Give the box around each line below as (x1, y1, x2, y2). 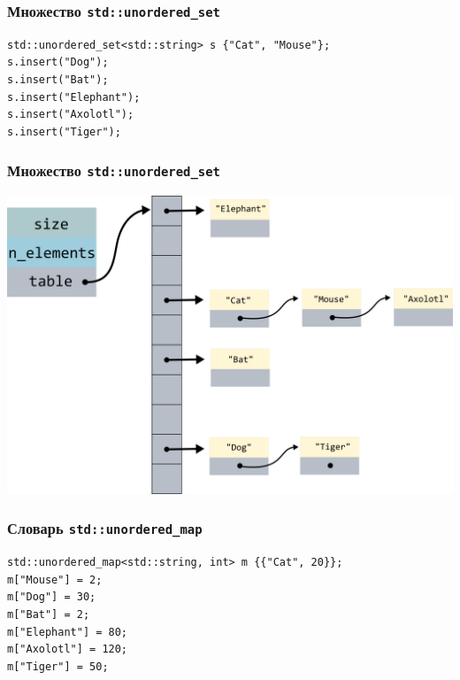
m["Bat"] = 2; (7, 607, 90, 621)
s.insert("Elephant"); (7, 90, 141, 104)
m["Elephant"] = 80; (7, 625, 128, 638)
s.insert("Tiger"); (7, 125, 121, 138)
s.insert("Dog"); (7, 56, 109, 69)
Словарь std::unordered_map (7, 517, 203, 539)
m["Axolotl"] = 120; (7, 643, 128, 656)
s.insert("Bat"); (7, 73, 109, 86)
